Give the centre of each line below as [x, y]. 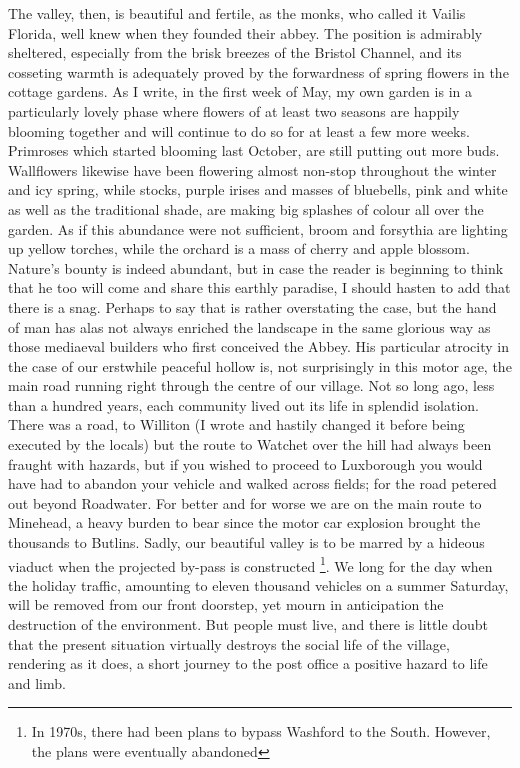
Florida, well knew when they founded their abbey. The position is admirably [245, 32]
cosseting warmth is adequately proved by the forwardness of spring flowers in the [258, 71]
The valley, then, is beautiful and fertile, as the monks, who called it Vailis [237, 13]
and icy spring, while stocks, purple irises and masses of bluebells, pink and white [258, 189]
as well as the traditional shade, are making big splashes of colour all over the [246, 208]
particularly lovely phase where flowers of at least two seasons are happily [234, 110]
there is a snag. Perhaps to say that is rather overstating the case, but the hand [252, 306]
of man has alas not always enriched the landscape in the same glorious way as [249, 326]
